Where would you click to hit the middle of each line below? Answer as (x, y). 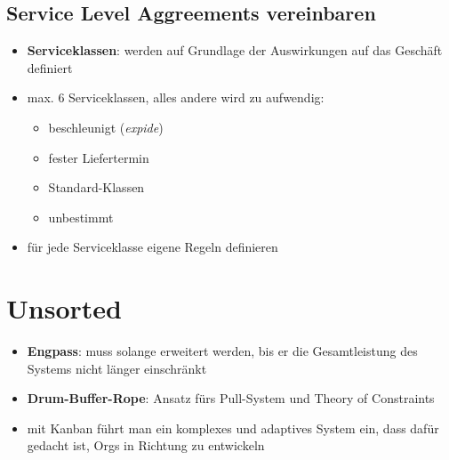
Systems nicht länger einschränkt (117, 368)
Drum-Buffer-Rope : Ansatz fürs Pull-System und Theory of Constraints (231, 398)
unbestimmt (81, 217)
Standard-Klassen (96, 187)
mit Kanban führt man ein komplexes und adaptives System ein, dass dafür (233, 428)
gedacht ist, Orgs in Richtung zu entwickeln (146, 445)
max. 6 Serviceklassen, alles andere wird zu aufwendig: (176, 97)
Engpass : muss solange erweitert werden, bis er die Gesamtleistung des (222, 351)
